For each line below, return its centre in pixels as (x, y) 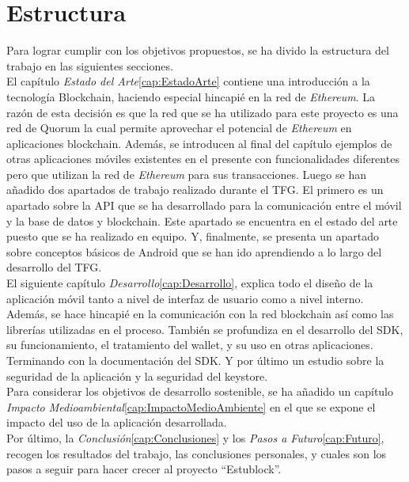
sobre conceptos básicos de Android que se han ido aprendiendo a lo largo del (194, 251)
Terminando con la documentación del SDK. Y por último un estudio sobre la (195, 360)
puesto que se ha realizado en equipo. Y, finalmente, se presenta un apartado (193, 236)
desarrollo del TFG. (54, 267)
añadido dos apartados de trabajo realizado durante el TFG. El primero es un (195, 190)
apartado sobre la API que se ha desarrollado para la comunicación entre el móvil (204, 205)
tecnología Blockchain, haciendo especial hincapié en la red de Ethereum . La (191, 96)
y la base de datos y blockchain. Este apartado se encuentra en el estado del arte (202, 220)
